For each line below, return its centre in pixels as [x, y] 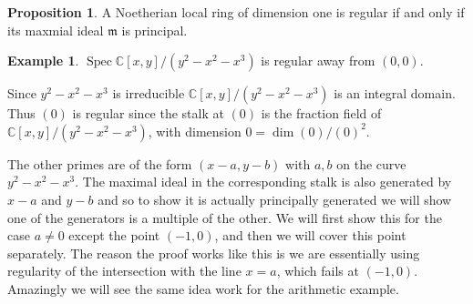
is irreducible [149, 93]
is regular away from [318, 61]
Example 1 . [43, 61]
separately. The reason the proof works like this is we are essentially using [214, 253]
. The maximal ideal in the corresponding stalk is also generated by [263, 182]
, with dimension [195, 131]
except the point [114, 235]
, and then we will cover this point [310, 235]
